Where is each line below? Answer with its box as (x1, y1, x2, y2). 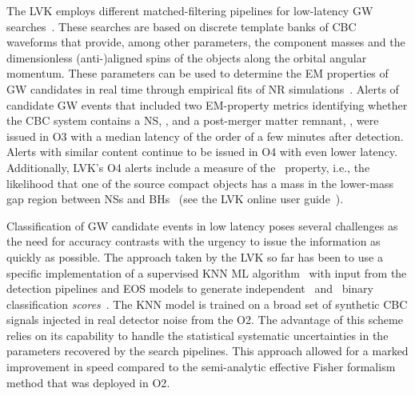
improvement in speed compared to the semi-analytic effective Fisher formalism (6, 358, 396, 375)
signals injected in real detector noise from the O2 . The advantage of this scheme (6, 311, 403, 328)
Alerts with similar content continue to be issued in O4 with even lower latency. (6, 143, 397, 160)
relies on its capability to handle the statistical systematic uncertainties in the (6, 326, 389, 343)
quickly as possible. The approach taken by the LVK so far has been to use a (6, 248, 383, 265)
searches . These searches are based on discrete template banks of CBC (6, 18, 357, 34)
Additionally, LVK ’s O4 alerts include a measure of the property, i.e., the (6, 158, 370, 175)
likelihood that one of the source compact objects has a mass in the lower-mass (6, 174, 393, 191)
